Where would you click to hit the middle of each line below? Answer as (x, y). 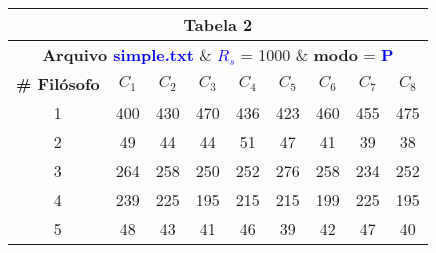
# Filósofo (58, 83)
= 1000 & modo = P (317, 54)
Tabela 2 (218, 24)
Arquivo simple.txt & (127, 54)
